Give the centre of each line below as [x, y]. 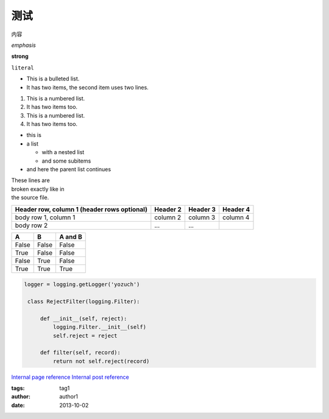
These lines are [30, 180]
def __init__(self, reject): [83, 319]
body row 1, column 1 [45, 217]
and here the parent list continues [69, 169]
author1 [69, 396]
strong [20, 56]
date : [18, 405]
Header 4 [236, 209]
